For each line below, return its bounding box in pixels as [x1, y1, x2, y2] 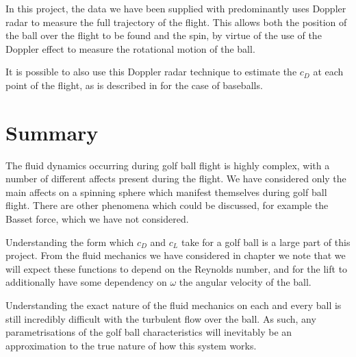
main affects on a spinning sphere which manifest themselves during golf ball [5, 184, 327, 199]
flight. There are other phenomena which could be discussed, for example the [5, 198, 329, 212]
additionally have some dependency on [5, 275, 167, 289]
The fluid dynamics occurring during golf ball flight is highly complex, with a [5, 158, 330, 172]
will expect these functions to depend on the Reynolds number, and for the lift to [5, 261, 348, 275]
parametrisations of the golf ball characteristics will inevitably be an [5, 325, 292, 339]
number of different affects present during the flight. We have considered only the [5, 171, 346, 186]
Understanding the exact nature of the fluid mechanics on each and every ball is [5, 298, 342, 312]
